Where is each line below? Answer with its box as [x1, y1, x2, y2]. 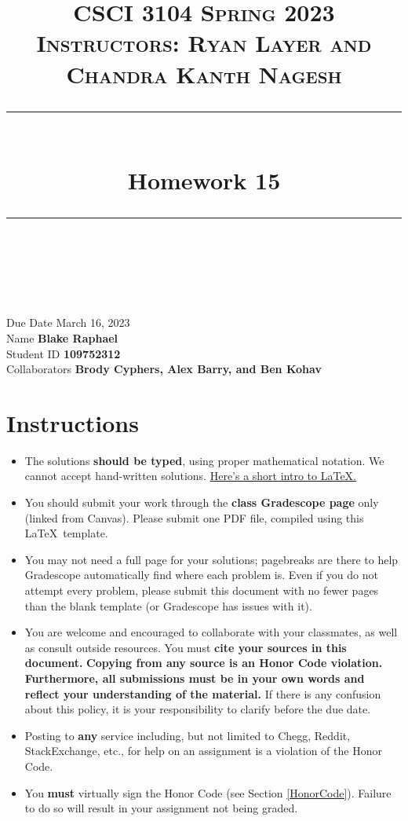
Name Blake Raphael [6, 329, 118, 346]
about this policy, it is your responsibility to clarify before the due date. [24, 701, 371, 717]
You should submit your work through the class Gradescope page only [24, 494, 379, 510]
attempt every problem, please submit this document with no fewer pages [24, 581, 379, 598]
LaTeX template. [24, 525, 108, 541]
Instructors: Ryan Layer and [36, 27, 372, 59]
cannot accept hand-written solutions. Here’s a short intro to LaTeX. [24, 467, 357, 484]
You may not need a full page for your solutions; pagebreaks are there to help [24, 551, 399, 567]
